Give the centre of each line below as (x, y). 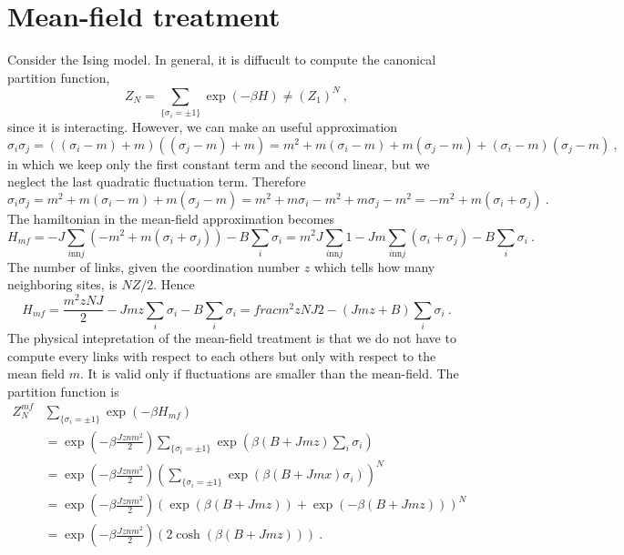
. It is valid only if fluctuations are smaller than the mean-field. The (269, 373)
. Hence (174, 284)
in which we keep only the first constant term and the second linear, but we (219, 163)
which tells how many (374, 266)
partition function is (63, 391)
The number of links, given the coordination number (154, 266)
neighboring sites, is (62, 284)
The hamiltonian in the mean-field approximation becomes (171, 218)
